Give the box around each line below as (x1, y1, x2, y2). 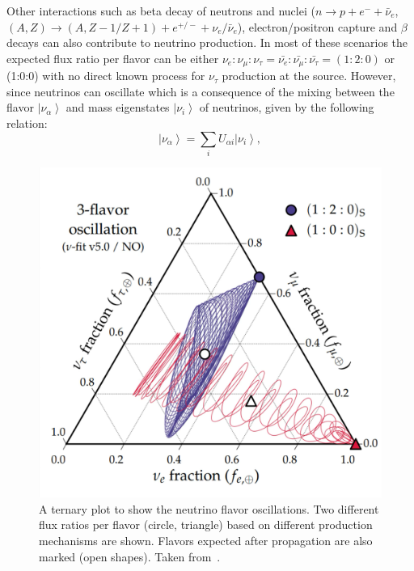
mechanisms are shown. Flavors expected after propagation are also (39, 531, 373, 548)
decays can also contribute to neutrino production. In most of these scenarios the (6, 34, 408, 51)
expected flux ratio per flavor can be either (6, 49, 219, 66)
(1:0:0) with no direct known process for (6, 67, 205, 84)
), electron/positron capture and (237, 18, 398, 35)
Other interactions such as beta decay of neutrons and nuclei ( (6, 2, 315, 19)
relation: (6, 115, 48, 132)
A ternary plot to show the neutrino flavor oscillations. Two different (39, 500, 379, 517)
